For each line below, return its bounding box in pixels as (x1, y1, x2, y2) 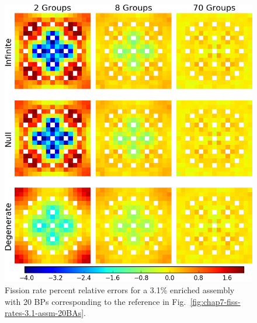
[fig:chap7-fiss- (190, 295, 241, 307)
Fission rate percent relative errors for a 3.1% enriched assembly (5, 284, 235, 296)
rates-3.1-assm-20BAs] (5, 307, 84, 319)
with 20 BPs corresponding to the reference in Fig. (5, 295, 186, 307)
